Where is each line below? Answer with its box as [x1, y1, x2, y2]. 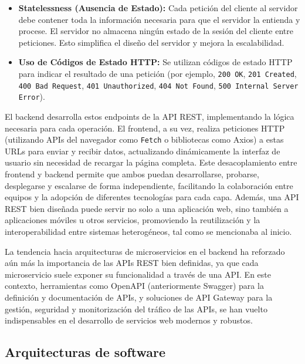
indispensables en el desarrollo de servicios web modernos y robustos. [5, 314, 253, 326]
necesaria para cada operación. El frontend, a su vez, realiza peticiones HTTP [5, 122, 285, 134]
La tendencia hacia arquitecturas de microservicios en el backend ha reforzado [5, 245, 285, 257]
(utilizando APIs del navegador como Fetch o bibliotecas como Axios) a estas [5, 133, 284, 146]
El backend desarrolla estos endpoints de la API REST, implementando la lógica [5, 110, 294, 122]
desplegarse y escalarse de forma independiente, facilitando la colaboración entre [5, 179, 293, 191]
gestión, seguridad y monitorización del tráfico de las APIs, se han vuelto [5, 302, 267, 315]
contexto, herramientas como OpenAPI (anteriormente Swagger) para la [5, 279, 264, 292]
